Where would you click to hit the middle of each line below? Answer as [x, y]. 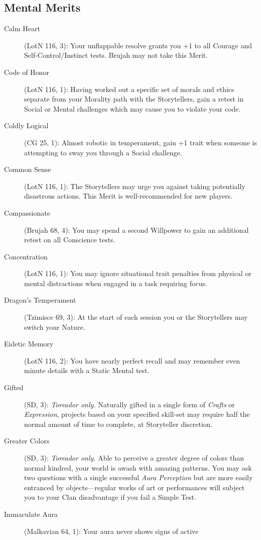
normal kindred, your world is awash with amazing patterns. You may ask [138, 467]
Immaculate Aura [31, 514]
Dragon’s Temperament [40, 300]
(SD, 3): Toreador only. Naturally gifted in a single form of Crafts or [129, 404]
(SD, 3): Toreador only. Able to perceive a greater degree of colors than [134, 458]
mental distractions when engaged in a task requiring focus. [116, 283]
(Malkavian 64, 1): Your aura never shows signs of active [111, 531]
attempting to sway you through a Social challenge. [103, 152]
